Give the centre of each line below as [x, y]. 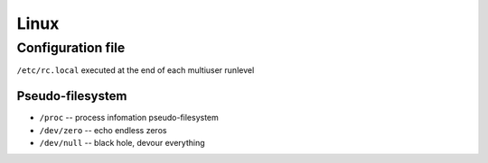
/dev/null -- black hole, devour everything [122, 143]
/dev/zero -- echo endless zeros [103, 130]
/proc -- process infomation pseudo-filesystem [129, 118]
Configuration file [71, 48]
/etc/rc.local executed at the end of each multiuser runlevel [136, 70]
